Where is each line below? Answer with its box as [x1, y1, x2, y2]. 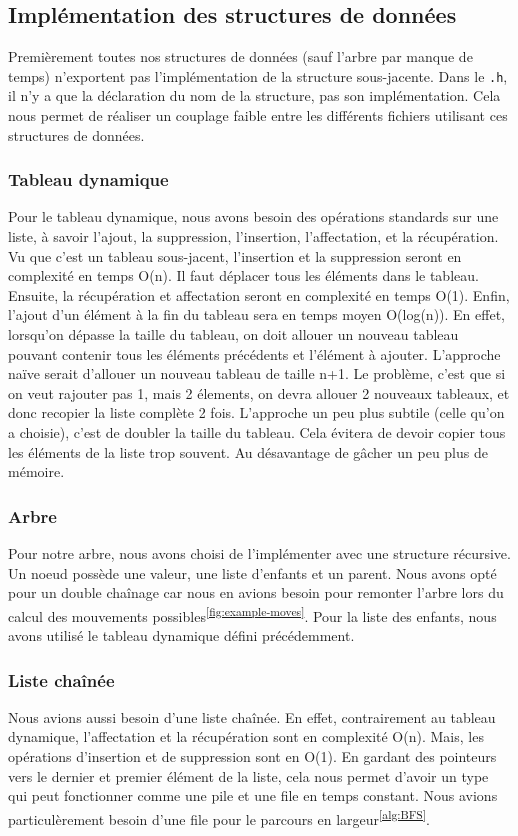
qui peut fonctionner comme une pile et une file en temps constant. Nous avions [8, 785, 498, 806]
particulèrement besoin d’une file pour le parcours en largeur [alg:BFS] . [8, 805, 430, 829]
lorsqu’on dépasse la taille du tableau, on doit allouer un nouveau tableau [8, 324, 459, 345]
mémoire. [8, 461, 65, 482]
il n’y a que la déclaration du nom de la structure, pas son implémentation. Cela [8, 85, 501, 106]
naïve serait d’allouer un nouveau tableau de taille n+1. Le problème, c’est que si [8, 363, 506, 384]
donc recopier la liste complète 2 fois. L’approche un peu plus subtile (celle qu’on [8, 402, 505, 423]
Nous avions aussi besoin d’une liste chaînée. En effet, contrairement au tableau [8, 706, 496, 727]
